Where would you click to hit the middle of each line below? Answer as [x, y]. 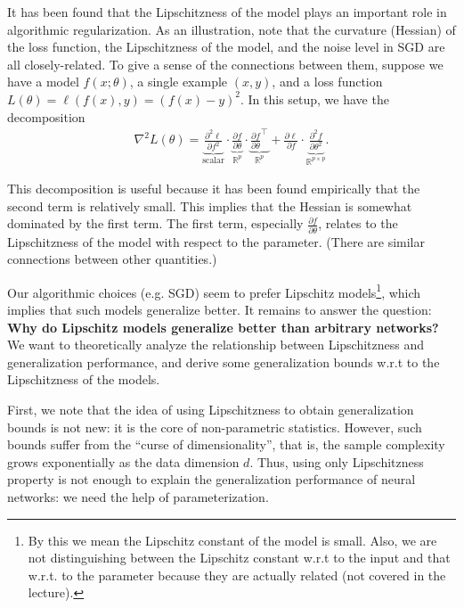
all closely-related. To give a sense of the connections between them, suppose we [225, 64]
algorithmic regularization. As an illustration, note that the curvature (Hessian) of [232, 29]
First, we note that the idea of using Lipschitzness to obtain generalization [211, 409]
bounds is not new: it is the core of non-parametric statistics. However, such [215, 427]
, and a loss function [327, 82]
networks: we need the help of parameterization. [138, 496]
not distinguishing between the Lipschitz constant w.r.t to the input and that [239, 558]
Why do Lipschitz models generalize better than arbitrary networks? [223, 327]
